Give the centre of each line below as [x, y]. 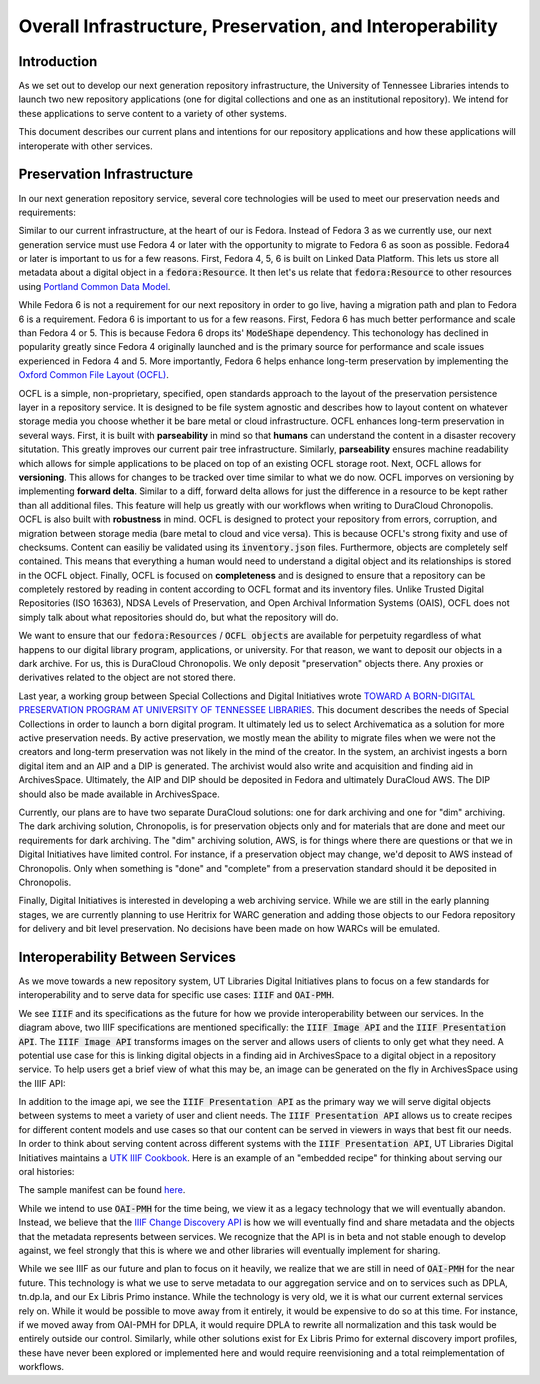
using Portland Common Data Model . [94, 286]
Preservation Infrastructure [106, 174]
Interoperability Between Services [127, 956]
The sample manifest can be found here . [102, 1190]
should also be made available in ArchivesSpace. [119, 794]
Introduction [58, 61]
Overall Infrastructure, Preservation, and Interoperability [258, 26]
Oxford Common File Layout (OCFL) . [93, 375]
